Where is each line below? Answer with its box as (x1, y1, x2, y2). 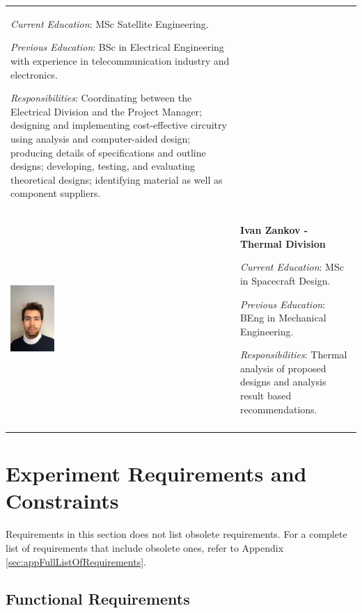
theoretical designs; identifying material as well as (10, 172, 223, 186)
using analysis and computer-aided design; (10, 131, 191, 145)
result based (239, 388, 292, 403)
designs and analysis (239, 374, 326, 389)
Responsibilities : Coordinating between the (10, 90, 192, 105)
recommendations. (239, 401, 317, 416)
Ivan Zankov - (239, 223, 308, 237)
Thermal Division (239, 236, 326, 250)
